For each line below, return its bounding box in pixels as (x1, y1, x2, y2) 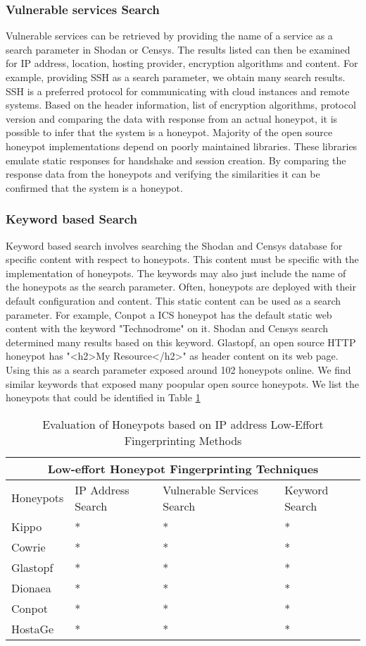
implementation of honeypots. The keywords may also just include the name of (6, 265, 346, 280)
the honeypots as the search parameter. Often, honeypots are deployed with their (6, 279, 356, 294)
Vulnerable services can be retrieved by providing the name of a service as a (6, 28, 333, 43)
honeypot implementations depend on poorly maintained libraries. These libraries (6, 138, 358, 153)
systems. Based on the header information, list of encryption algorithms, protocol (6, 97, 356, 112)
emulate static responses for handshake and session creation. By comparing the (6, 152, 346, 167)
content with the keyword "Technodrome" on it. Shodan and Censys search (6, 321, 329, 336)
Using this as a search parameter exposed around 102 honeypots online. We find (6, 362, 351, 377)
